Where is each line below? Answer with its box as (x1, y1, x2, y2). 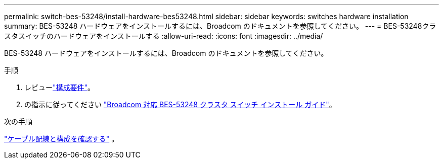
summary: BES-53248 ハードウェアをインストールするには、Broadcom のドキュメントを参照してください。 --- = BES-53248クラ (4, 22, 436, 30)
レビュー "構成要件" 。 (24, 83, 95, 92)
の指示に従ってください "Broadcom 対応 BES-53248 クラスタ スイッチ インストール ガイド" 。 (24, 100, 336, 109)
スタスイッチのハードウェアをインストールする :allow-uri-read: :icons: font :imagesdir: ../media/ (4, 32, 323, 40)
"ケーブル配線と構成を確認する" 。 (4, 134, 119, 143)
